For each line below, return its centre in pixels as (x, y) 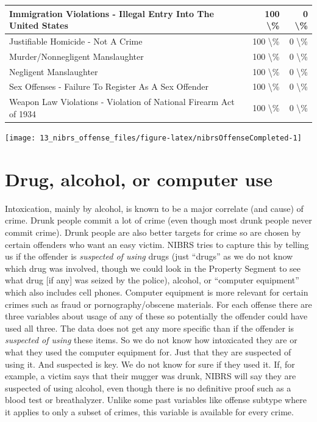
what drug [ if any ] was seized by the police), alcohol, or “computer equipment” (152, 280)
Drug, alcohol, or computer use (139, 179)
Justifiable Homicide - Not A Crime (76, 41)
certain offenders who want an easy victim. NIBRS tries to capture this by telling (157, 244)
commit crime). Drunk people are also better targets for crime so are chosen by (153, 232)
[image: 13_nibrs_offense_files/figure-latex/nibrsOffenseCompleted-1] (153, 138)
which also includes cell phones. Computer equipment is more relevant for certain (157, 292)
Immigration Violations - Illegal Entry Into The (112, 13)
